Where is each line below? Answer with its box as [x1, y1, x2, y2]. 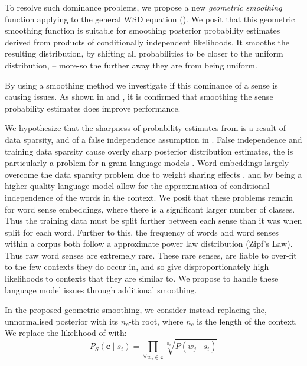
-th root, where [129, 315, 184, 327]
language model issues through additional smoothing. [5, 283, 197, 296]
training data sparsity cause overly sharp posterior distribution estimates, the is [5, 145, 293, 157]
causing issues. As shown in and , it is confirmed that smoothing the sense [5, 90, 273, 103]
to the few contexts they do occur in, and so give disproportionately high [5, 260, 269, 273]
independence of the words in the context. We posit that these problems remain [5, 191, 293, 203]
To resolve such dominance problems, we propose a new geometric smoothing [5, 1, 282, 13]
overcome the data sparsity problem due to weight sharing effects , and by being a [5, 168, 302, 180]
